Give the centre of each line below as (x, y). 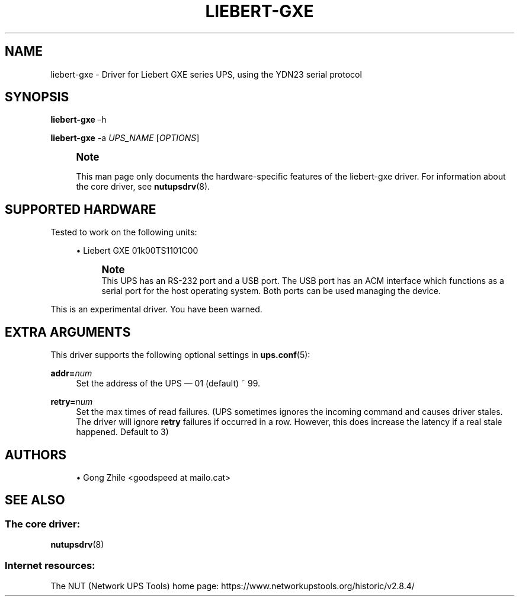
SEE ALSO (35, 500)
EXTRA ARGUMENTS (68, 332)
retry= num (72, 402)
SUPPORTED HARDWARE (81, 209)
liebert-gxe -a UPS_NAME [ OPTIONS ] (125, 138)
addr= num (71, 373)
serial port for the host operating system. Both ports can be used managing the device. (271, 291)
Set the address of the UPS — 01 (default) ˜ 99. (168, 383)
